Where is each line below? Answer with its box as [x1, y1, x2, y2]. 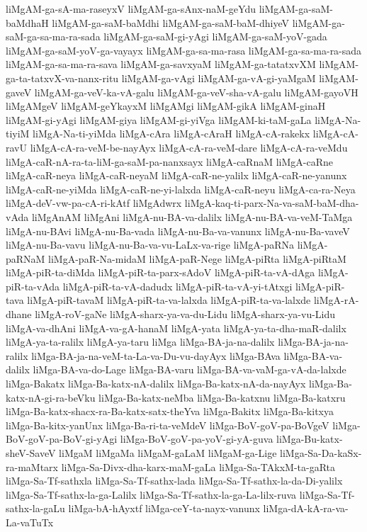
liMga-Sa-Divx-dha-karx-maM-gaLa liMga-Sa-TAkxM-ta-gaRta [61, 459, 336, 474]
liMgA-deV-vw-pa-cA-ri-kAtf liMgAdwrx [6, 196, 182, 210]
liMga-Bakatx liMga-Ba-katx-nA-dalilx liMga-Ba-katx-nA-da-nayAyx [6, 376, 306, 391]
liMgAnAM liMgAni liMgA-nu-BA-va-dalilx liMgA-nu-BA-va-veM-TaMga [31, 209, 353, 224]
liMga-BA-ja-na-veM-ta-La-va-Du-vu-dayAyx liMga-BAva [31, 348, 281, 363]
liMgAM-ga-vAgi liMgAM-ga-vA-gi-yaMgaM [121, 70, 316, 85]
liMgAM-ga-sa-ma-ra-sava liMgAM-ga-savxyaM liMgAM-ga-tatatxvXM [6, 57, 316, 72]
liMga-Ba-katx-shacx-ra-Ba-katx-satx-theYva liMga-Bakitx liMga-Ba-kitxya [6, 404, 334, 419]
